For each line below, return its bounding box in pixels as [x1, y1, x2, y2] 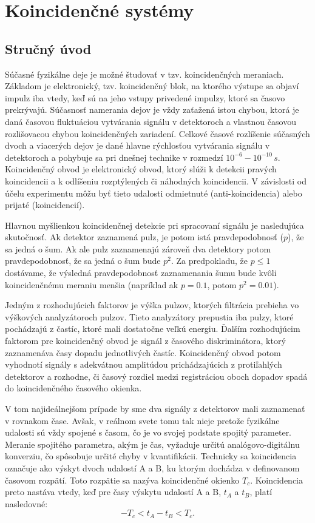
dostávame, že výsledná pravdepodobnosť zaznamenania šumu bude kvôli [5, 266, 277, 279]
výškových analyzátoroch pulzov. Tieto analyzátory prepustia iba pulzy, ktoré [5, 310, 294, 323]
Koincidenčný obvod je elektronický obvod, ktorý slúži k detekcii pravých [5, 163, 277, 175]
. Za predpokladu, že [171, 254, 248, 267]
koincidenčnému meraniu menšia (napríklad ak [5, 278, 178, 291]
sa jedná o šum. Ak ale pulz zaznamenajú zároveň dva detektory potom [5, 242, 271, 255]
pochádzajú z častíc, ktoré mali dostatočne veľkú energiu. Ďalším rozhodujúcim [5, 322, 300, 335]
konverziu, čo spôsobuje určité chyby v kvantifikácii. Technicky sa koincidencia [5, 450, 297, 462]
